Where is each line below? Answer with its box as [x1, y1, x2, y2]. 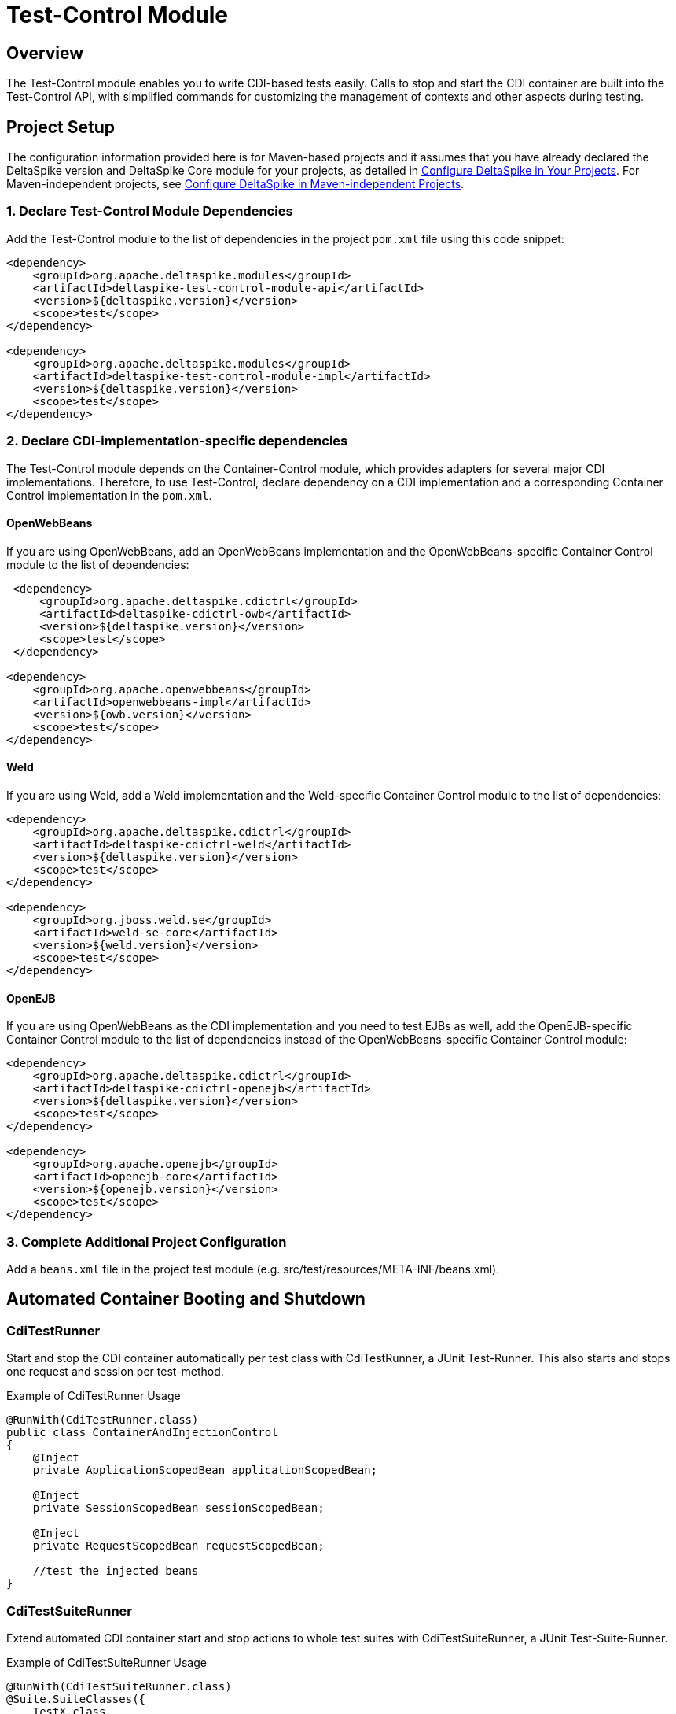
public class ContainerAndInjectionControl [6, 1426, 278, 1439]
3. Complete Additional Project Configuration [6, 1233, 287, 1250]
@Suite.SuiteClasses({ [6, 1692, 146, 1705]
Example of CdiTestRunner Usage [6, 1389, 181, 1403]
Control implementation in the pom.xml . [6, 488, 212, 502]
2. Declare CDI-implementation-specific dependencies [6, 433, 348, 449]
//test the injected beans [32, 1564, 199, 1578]
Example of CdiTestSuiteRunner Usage [6, 1655, 207, 1669]
